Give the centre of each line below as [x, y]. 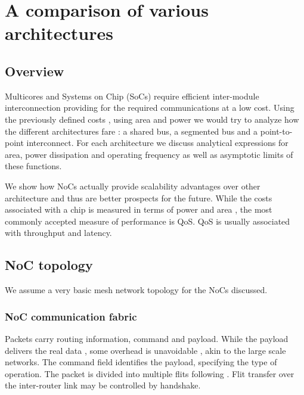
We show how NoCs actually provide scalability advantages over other [133, 186]
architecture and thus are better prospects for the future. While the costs [139, 197]
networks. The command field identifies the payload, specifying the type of [141, 362]
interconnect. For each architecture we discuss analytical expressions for [157, 143]
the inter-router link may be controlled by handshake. [103, 385]
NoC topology [49, 265]
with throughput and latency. [58, 233]
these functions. [33, 166]
